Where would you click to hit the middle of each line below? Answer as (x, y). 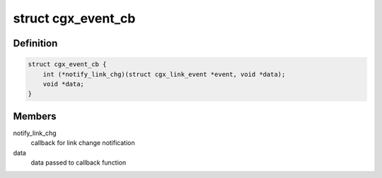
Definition (35, 43)
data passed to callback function (79, 163)
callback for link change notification (83, 143)
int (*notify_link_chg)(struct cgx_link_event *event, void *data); (164, 74)
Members (35, 116)
